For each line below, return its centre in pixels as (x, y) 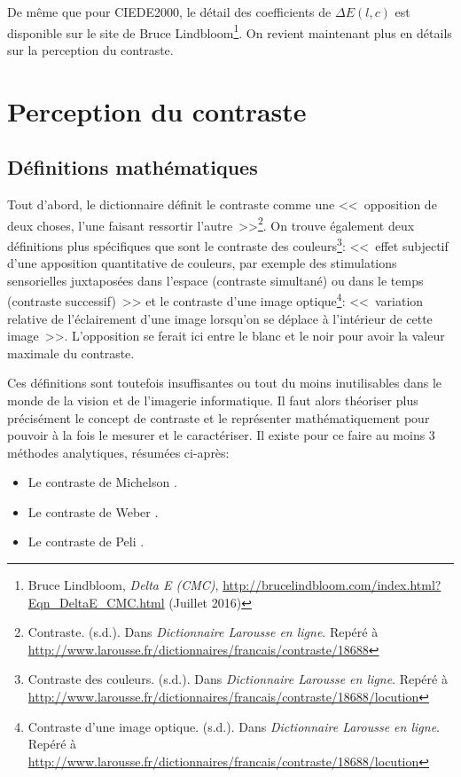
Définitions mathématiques (133, 167)
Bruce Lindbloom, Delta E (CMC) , (123, 585)
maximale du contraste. (71, 353)
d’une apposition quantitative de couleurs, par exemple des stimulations (202, 263)
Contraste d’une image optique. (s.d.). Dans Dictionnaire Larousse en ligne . (234, 726)
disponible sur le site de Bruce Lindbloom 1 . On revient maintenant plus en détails (230, 31)
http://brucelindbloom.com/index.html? (332, 585)
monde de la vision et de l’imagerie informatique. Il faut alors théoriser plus (213, 400)
